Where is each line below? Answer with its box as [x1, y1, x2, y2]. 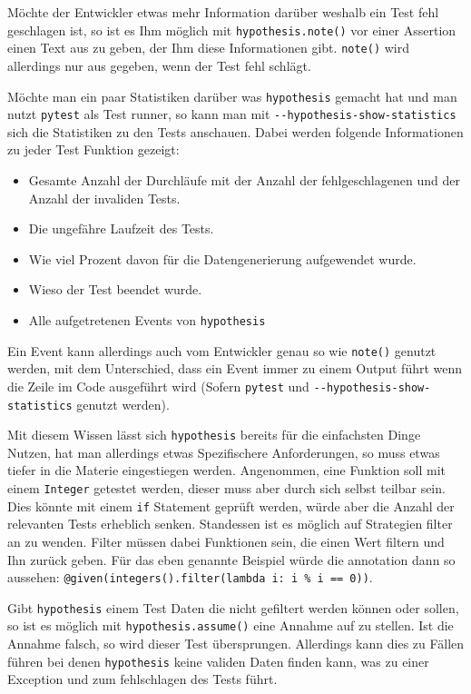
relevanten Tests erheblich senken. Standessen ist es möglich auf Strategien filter [7, 514, 453, 533]
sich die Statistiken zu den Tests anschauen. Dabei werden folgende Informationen [7, 122, 464, 141]
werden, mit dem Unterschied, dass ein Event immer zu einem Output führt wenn [7, 359, 463, 378]
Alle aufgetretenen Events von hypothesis [28, 310, 266, 329]
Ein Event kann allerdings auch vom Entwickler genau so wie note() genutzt [7, 341, 437, 360]
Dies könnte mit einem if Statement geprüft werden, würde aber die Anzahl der [7, 496, 455, 515]
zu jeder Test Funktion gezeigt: [7, 140, 180, 159]
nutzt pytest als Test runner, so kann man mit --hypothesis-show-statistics [7, 104, 456, 124]
